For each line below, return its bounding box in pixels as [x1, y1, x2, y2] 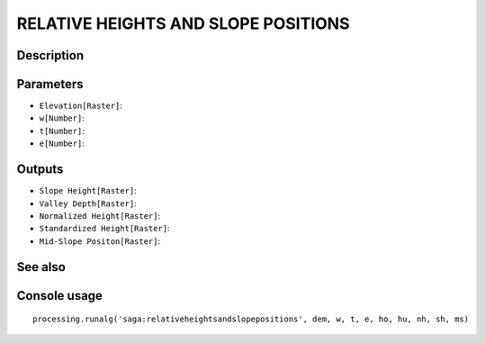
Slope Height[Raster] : [39, 185, 137, 196]
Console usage [16, 288, 103, 303]
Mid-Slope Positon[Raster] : [39, 235, 161, 247]
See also [16, 259, 67, 275]
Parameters [16, 77, 84, 92]
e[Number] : [39, 138, 85, 149]
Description [16, 48, 85, 63]
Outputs [16, 162, 64, 177]
